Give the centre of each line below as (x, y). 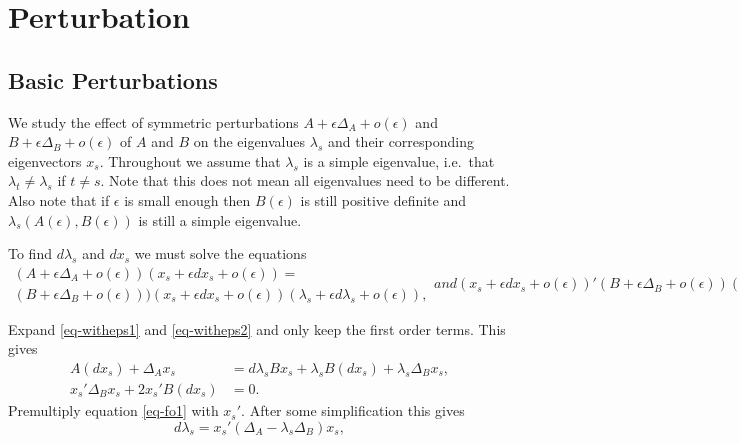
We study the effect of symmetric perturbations (153, 121)
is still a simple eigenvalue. (220, 219)
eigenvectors (45, 160)
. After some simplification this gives (353, 410)
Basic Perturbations (113, 79)
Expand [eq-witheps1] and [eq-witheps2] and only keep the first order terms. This (257, 328)
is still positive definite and (383, 199)
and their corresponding (400, 141)
